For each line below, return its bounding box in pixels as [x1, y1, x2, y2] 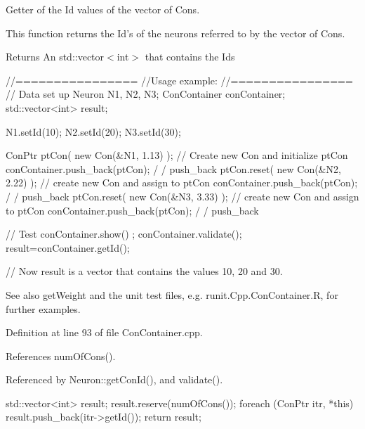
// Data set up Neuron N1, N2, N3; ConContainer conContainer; [6, 87, 286, 101]
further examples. [6, 301, 81, 316]
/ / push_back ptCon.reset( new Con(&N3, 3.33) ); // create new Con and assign [6, 188, 359, 203]
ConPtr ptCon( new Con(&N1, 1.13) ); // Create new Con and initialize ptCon [6, 148, 348, 162]
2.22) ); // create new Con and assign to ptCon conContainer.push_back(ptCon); [6, 175, 358, 190]
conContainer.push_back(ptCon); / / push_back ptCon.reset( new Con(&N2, [6, 161, 341, 176]
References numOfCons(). [6, 348, 116, 363]
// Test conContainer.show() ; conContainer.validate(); [6, 226, 242, 241]
